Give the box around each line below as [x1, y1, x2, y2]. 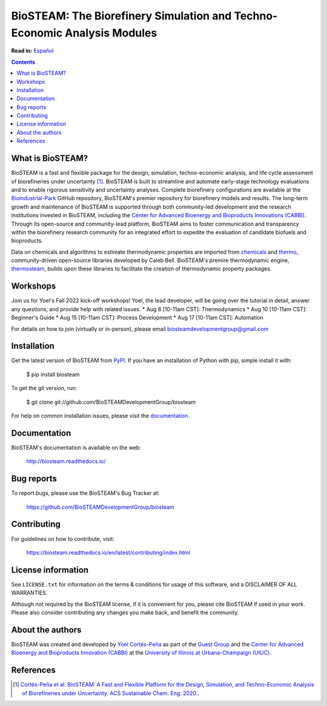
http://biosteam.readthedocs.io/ [26, 458, 106, 465]
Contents [11, 58, 36, 66]
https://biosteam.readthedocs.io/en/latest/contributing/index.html [26, 549, 190, 556]
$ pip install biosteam [26, 371, 80, 378]
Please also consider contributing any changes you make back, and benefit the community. [11, 608, 239, 616]
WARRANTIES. [11, 589, 48, 597]
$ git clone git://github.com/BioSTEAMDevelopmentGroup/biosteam [26, 398, 196, 406]
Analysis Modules [64, 26, 157, 39]
